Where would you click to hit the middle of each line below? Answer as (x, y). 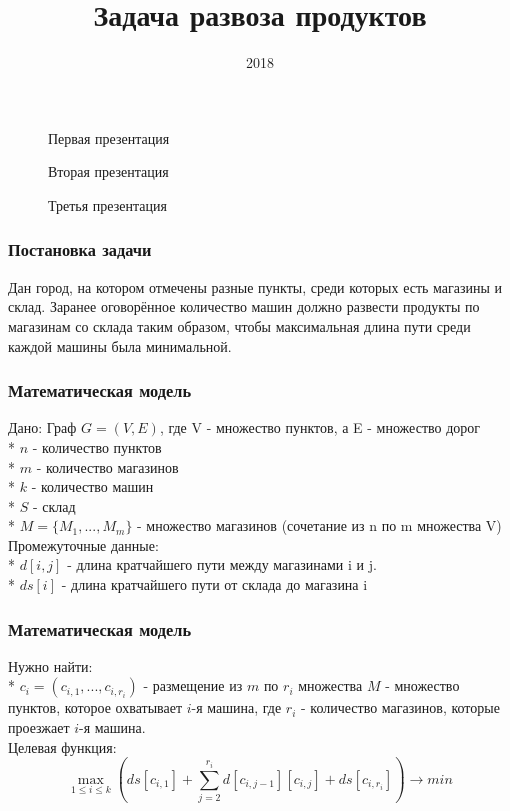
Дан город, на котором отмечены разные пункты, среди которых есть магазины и (255, 286)
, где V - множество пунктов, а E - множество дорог (320, 427)
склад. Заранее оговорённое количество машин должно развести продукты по (244, 306)
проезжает (39, 727)
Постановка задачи (80, 249)
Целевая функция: (62, 746)
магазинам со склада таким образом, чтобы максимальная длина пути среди (239, 325)
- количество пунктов (97, 446)
